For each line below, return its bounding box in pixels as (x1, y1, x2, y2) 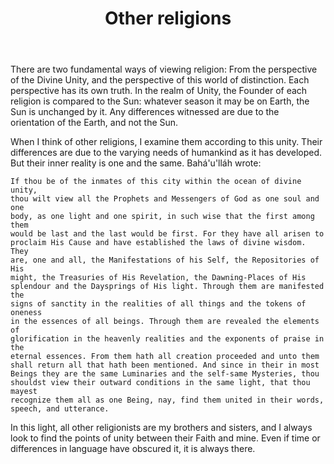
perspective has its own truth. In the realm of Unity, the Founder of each (10, 85, 308, 97)
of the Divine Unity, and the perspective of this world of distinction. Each (10, 74, 310, 86)
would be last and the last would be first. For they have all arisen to (10, 229, 325, 239)
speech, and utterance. (10, 404, 110, 414)
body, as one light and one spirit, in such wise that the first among (10, 212, 315, 222)
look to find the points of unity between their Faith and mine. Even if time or (10, 432, 321, 444)
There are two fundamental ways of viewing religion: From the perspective (10, 63, 318, 76)
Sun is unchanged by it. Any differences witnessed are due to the (10, 106, 280, 118)
